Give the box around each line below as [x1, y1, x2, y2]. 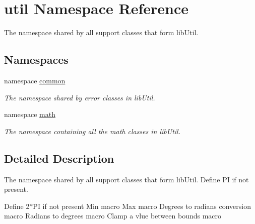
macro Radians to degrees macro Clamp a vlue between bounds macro [4, 210, 222, 221]
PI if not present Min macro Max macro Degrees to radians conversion [33, 200, 251, 211]
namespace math [4, 109, 55, 120]
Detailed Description [4, 150, 114, 166]
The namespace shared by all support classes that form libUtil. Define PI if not [4, 174, 249, 184]
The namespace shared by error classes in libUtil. [4, 92, 155, 102]
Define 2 [4, 200, 30, 211]
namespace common [4, 75, 66, 85]
